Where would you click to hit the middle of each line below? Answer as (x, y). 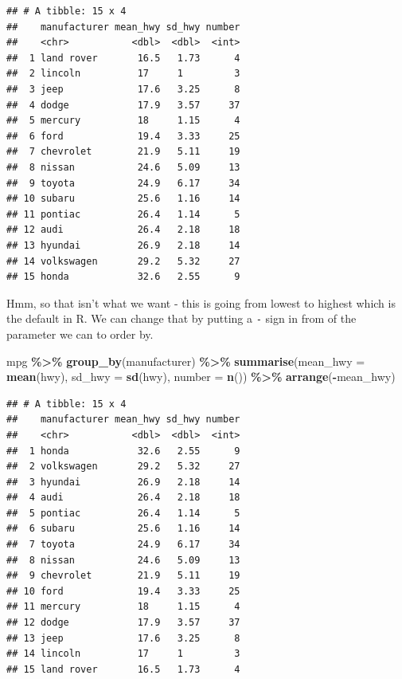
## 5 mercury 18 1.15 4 (123, 121)
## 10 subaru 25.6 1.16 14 (123, 199)
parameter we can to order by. (80, 334)
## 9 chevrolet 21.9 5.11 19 (123, 576)
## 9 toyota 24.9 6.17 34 (123, 183)
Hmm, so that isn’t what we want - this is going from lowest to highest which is (201, 302)
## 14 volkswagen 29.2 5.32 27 (123, 261)
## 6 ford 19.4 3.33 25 (123, 136)
